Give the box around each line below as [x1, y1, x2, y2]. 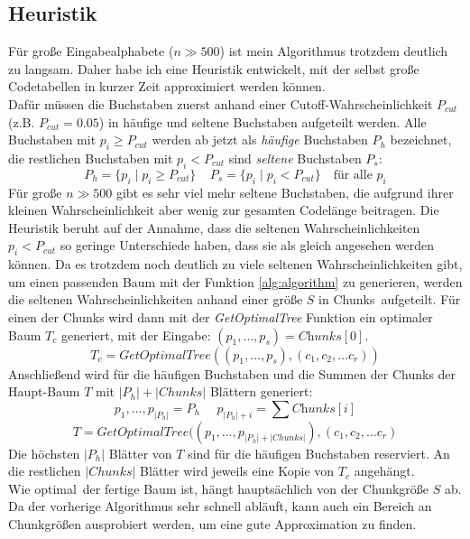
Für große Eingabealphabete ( [8, 42, 174, 60]
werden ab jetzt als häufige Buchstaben [152, 130, 368, 149]
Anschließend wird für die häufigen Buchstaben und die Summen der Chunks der [8, 364, 456, 383]
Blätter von [108, 443, 172, 462]
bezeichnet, [390, 130, 452, 149]
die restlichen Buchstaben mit [8, 148, 173, 167]
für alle [333, 168, 373, 181]
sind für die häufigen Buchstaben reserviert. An [188, 443, 450, 462]
